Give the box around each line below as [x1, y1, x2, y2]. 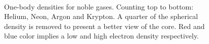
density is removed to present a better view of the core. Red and [4, 20, 205, 31]
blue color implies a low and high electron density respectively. [4, 30, 199, 41]
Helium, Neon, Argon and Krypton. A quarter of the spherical [4, 11, 198, 21]
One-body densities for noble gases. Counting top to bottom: [4, 1, 194, 11]
